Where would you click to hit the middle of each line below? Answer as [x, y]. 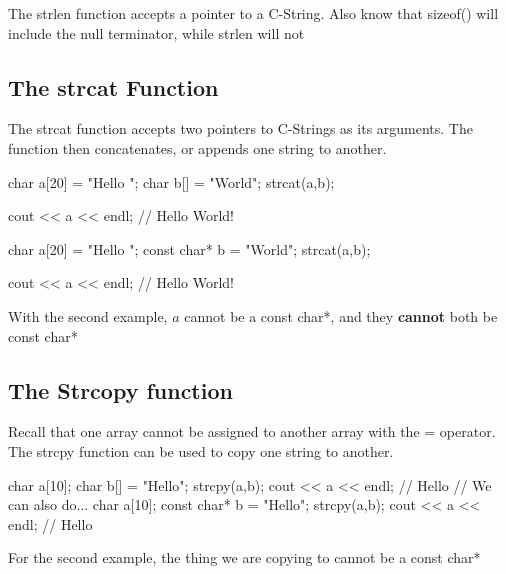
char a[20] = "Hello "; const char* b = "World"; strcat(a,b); [189, 248]
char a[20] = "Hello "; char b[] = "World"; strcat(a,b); [171, 181]
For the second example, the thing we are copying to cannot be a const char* [244, 557]
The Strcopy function [120, 389]
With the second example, [88, 315]
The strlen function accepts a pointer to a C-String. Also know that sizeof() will [253, 13]
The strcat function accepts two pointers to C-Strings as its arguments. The [240, 128]
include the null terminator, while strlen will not [156, 32]
